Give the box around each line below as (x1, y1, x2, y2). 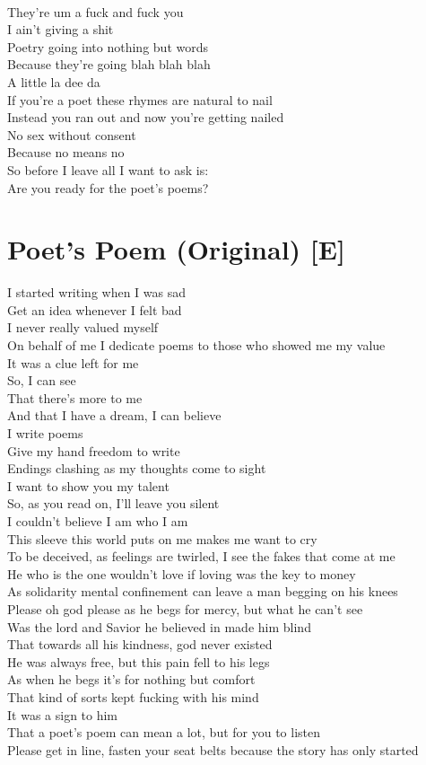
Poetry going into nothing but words (7, 37, 208, 56)
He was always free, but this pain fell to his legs (7, 652, 270, 671)
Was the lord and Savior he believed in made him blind (7, 617, 311, 636)
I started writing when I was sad (7, 283, 187, 302)
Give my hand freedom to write (7, 441, 180, 460)
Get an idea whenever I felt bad (7, 300, 182, 319)
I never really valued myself (7, 318, 159, 337)
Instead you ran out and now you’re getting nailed (7, 108, 284, 127)
